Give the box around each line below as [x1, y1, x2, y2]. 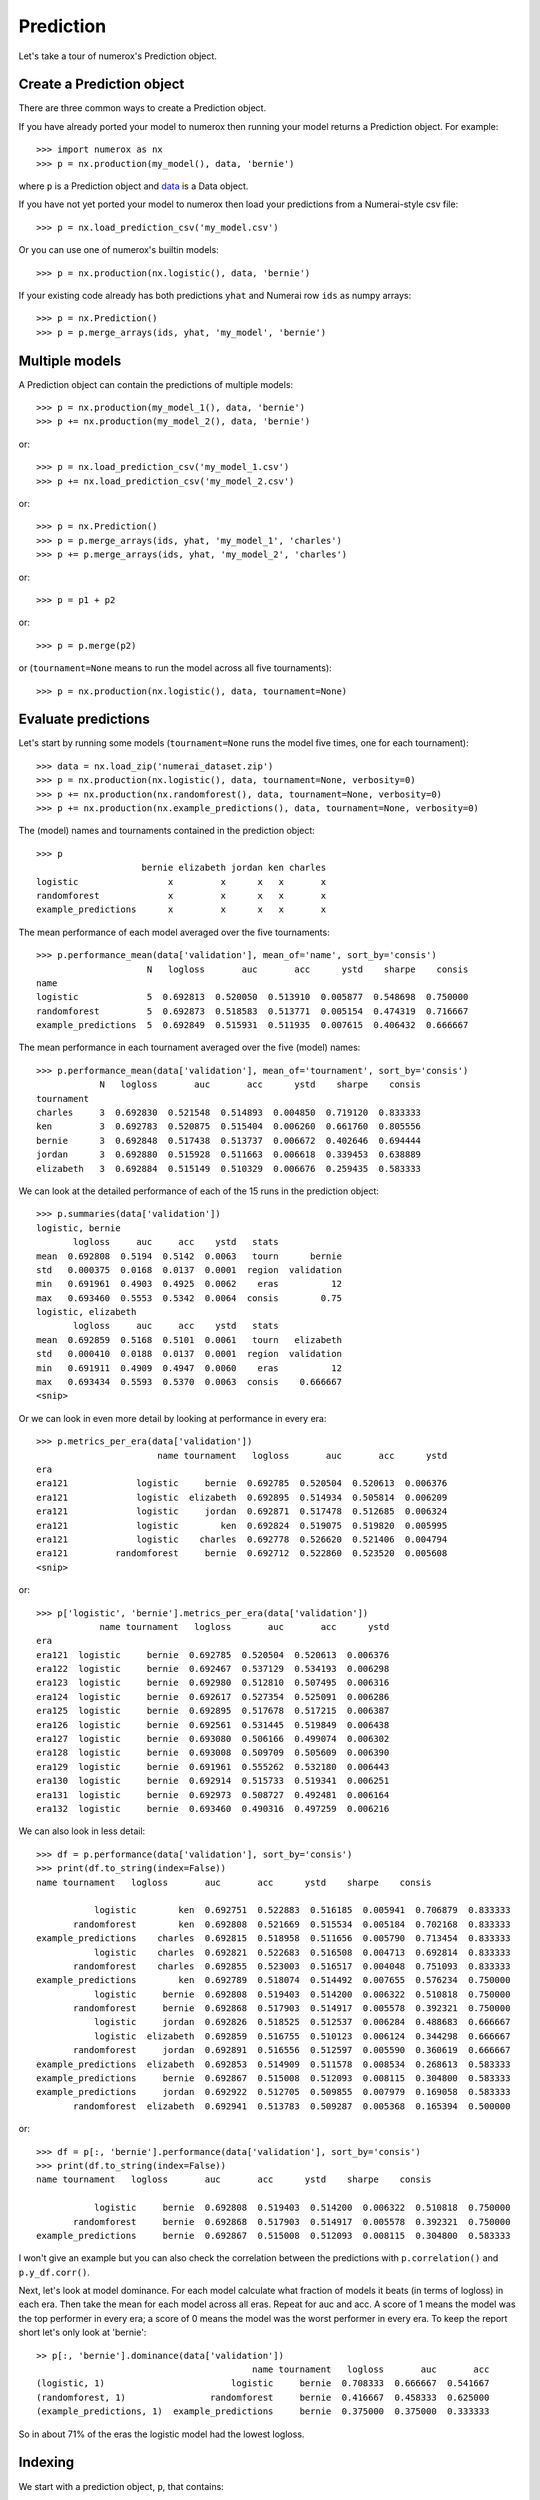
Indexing [18, 2454, 75, 2471]
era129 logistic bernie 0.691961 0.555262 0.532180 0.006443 [36, 1761, 390, 1772]
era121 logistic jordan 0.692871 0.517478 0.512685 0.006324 [36, 1506, 448, 1517]
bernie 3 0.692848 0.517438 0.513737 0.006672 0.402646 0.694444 [36, 1135, 422, 1146]
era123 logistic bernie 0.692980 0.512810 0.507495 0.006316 [36, 1677, 390, 1689]
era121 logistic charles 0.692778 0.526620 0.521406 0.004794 [36, 1533, 448, 1545]
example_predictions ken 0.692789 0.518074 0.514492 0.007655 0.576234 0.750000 [36, 1975, 511, 1986]
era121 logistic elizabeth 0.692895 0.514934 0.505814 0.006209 [36, 1491, 448, 1503]
